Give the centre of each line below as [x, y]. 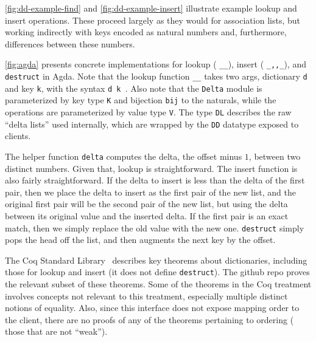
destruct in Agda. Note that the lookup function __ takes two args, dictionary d [156, 76]
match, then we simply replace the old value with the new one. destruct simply [155, 227]
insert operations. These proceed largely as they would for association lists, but [153, 20]
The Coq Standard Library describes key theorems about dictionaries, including [156, 260]
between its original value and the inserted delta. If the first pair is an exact [147, 215]
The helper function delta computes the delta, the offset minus [124, 156]
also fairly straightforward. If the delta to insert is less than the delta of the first [155, 180]
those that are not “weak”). [56, 331]
